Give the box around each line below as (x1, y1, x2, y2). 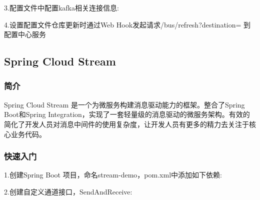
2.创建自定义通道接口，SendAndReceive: (4, 186, 132, 196)
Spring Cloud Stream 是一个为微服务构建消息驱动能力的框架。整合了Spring (4, 99, 245, 109)
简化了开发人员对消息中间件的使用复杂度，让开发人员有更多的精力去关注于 (4, 118, 249, 129)
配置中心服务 (4, 29, 46, 39)
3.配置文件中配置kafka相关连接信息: (4, 2, 119, 12)
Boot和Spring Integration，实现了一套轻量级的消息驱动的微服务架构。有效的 (4, 109, 250, 119)
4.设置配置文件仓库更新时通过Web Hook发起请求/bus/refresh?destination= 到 (4, 19, 251, 29)
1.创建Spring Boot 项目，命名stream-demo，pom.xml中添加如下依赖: (4, 169, 222, 180)
